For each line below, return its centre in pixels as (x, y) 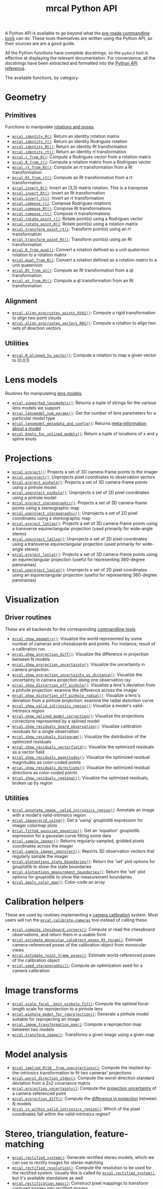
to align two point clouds (37, 318)
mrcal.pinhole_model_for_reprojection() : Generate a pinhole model (80, 1014)
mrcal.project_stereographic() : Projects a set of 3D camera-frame (79, 503)
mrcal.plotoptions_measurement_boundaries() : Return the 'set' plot (79, 872)
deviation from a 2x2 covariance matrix (51, 1083)
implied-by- (140, 1068)
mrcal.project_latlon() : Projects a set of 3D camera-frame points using (85, 523)
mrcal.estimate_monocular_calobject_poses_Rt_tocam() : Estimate (77, 940)
